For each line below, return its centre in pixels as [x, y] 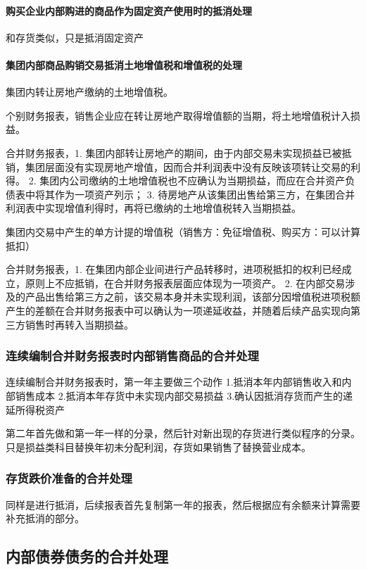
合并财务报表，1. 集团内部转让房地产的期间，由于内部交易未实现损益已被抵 [179, 152]
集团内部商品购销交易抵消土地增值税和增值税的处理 [124, 64]
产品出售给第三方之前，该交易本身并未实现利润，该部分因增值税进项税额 [193, 297]
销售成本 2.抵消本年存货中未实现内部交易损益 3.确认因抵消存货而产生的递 [184, 395]
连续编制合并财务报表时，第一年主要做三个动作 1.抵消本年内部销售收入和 [174, 382]
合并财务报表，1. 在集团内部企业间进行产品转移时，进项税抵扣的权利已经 [174, 269]
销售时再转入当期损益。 [79, 324]
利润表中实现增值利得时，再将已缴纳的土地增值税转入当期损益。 [153, 208]
